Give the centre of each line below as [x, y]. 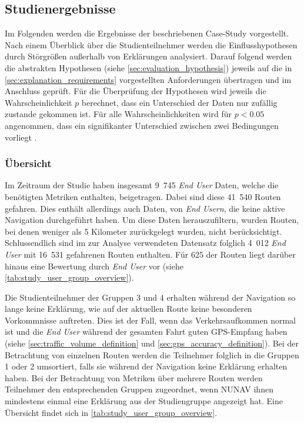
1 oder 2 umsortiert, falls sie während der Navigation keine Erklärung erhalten [146, 366]
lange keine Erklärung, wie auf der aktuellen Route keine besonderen [128, 309]
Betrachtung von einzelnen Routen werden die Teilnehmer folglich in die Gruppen [152, 354]
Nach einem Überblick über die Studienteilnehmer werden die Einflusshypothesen [151, 44]
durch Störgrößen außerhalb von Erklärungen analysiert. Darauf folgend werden [148, 56]
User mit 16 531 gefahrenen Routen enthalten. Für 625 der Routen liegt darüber [150, 254]
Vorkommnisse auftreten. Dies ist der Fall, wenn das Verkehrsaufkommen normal [150, 320]
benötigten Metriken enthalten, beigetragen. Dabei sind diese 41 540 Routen [143, 196]
